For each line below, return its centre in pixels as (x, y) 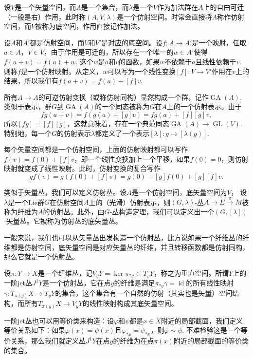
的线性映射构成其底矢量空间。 (130, 303)
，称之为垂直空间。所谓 (191, 273)
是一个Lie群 (26, 202)
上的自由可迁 (224, 7)
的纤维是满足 (135, 283)
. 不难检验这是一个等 (215, 330)
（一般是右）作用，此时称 (45, 16)
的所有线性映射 (210, 283)
